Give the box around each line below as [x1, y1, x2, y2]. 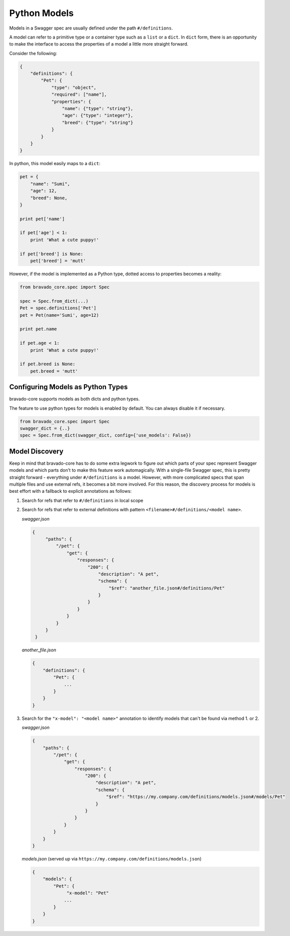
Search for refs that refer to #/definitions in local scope [21, 497, 143, 503]
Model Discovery [9, 447, 63, 455]
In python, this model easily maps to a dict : [9, 161, 100, 167]
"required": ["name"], [51, 92, 107, 98]
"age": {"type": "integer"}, [61, 113, 133, 119]
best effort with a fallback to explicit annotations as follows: [9, 488, 132, 494]
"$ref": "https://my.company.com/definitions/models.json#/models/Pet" [105, 794, 285, 800]
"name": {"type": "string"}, [61, 106, 133, 112]
